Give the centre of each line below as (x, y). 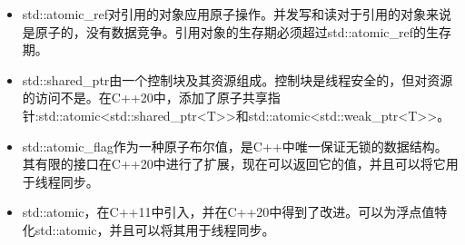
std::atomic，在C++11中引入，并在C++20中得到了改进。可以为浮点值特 (235, 212)
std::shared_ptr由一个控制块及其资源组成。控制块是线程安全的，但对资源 (237, 79)
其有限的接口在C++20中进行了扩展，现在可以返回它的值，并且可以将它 (234, 164)
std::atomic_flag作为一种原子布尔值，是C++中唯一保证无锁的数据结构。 (235, 146)
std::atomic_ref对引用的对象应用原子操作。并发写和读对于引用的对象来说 (237, 14)
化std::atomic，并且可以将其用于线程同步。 (148, 229)
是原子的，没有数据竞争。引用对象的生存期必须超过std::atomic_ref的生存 (237, 31)
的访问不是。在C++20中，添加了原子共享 (145, 98)
